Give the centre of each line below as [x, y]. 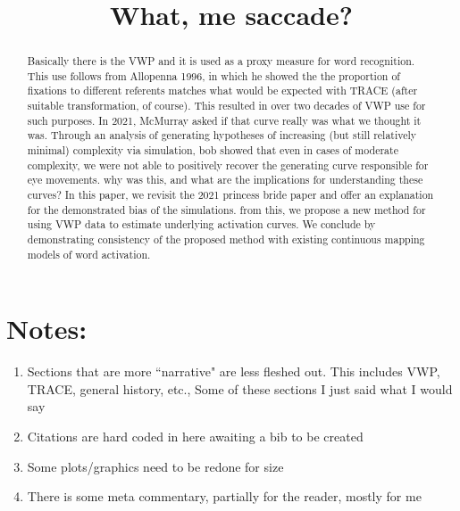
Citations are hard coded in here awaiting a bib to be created [195, 437]
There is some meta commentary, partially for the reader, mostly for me [224, 496]
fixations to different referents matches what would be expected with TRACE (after [222, 91]
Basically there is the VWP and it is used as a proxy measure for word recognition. [221, 61]
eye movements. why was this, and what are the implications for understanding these [225, 180]
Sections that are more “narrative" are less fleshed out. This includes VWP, [234, 371]
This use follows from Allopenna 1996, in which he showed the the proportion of [214, 75]
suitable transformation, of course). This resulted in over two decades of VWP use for [226, 106]
